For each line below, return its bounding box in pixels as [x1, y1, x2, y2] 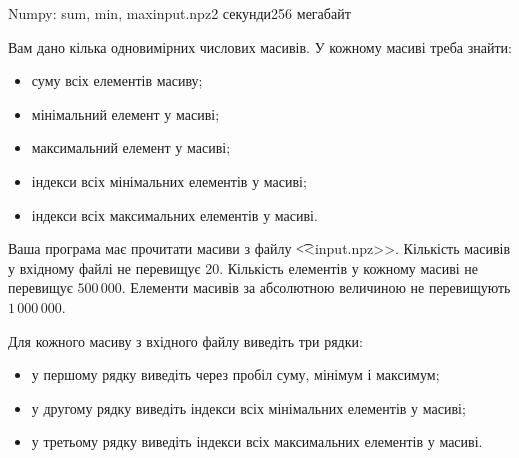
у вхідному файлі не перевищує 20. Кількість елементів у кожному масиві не [8, 257, 479, 278]
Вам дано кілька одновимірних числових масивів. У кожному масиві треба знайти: [8, 36, 512, 57]
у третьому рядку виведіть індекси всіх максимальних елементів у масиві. [31, 431, 483, 452]
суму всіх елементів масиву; [31, 70, 203, 91]
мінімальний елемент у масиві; [31, 103, 220, 124]
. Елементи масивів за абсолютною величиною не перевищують [121, 277, 511, 298]
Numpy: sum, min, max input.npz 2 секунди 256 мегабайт [8, 3, 351, 23]
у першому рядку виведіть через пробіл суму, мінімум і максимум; [31, 364, 440, 385]
